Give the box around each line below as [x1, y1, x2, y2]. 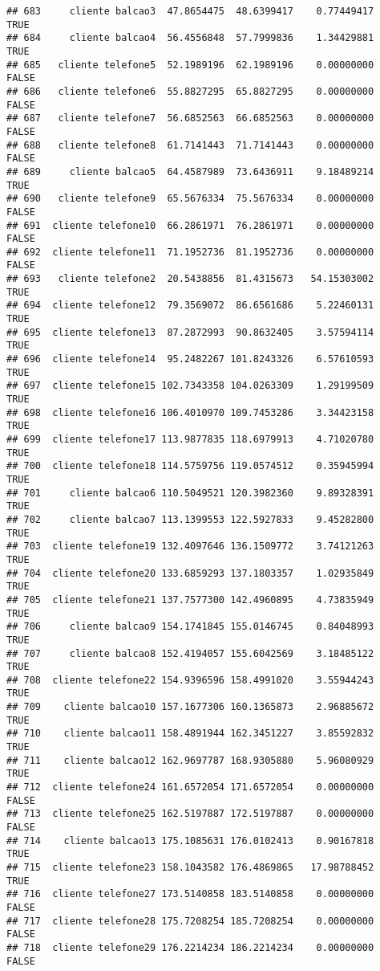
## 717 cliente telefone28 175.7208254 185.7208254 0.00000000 [6, 915, 374, 927]
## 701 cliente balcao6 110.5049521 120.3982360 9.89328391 [6, 487, 374, 499]
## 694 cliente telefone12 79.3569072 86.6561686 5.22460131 [6, 300, 374, 312]
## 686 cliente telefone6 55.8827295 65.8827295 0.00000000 [6, 85, 374, 97]
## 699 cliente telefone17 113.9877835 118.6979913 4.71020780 [6, 434, 374, 445]
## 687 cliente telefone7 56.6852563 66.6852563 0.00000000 [6, 112, 374, 124]
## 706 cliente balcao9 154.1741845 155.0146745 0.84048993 [6, 621, 374, 633]
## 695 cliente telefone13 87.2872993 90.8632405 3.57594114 [6, 326, 374, 338]
